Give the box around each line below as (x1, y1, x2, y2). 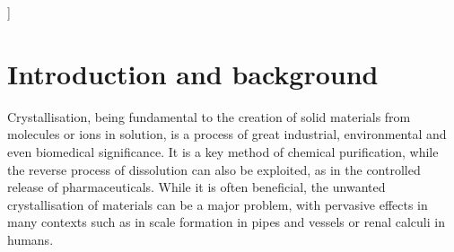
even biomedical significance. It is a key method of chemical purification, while (7, 142, 439, 161)
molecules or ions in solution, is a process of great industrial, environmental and (7, 125, 447, 143)
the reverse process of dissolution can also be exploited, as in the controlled (7, 160, 421, 178)
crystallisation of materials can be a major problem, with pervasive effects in (7, 195, 428, 213)
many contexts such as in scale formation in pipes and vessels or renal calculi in (7, 213, 445, 231)
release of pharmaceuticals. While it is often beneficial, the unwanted (7, 178, 386, 196)
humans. (7, 230, 54, 248)
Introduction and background (7, 55, 379, 91)
